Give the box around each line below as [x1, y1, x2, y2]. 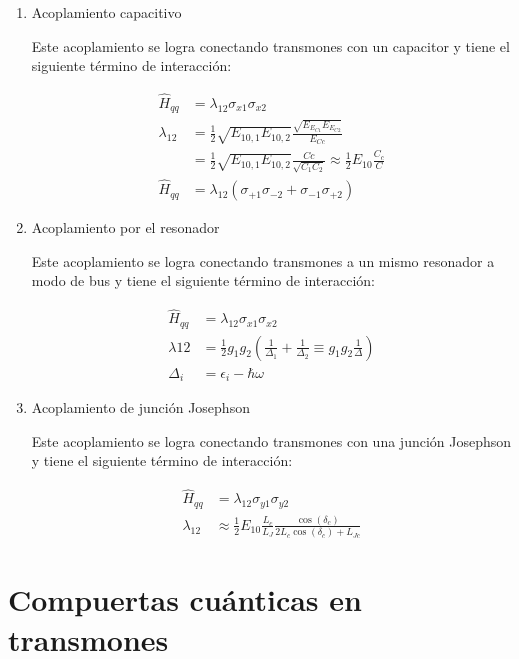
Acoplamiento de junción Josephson [31, 397, 250, 418]
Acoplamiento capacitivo [31, 2, 182, 22]
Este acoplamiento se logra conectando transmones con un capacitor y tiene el [31, 35, 510, 56]
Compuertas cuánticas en [8, 579, 362, 620]
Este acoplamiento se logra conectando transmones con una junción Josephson [31, 430, 512, 451]
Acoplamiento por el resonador [31, 217, 220, 238]
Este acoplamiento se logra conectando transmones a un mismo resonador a [31, 250, 495, 271]
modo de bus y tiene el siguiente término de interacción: [31, 270, 376, 291]
